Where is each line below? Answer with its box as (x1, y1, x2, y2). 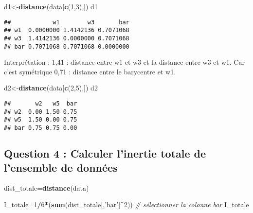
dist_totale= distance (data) (4, 183, 89, 193)
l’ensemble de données (4, 160, 118, 175)
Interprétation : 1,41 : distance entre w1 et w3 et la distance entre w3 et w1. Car (4, 57, 245, 67)
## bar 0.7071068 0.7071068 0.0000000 (4, 43, 129, 50)
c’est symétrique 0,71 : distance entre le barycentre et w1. (4, 66, 176, 76)
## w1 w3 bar (4, 18, 129, 26)
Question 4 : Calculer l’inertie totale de (4, 146, 206, 161)
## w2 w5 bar (4, 100, 77, 107)
